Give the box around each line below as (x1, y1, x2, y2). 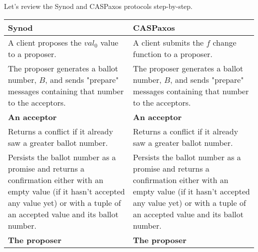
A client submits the (133, 36, 204, 48)
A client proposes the (8, 36, 82, 48)
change (212, 36, 237, 48)
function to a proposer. (133, 48, 213, 60)
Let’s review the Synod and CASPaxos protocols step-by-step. (4, 1, 193, 11)
